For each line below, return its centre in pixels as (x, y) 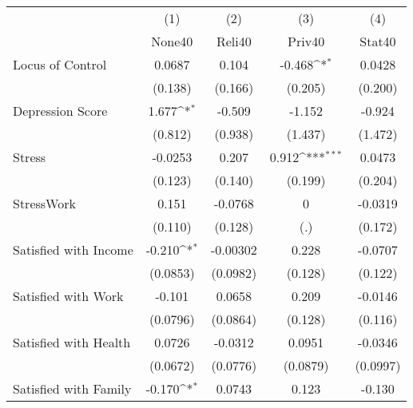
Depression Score (60, 111)
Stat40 (378, 41)
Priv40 (306, 41)
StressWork (44, 203)
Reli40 (234, 41)
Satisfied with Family (72, 388)
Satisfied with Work (68, 296)
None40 (172, 41)
